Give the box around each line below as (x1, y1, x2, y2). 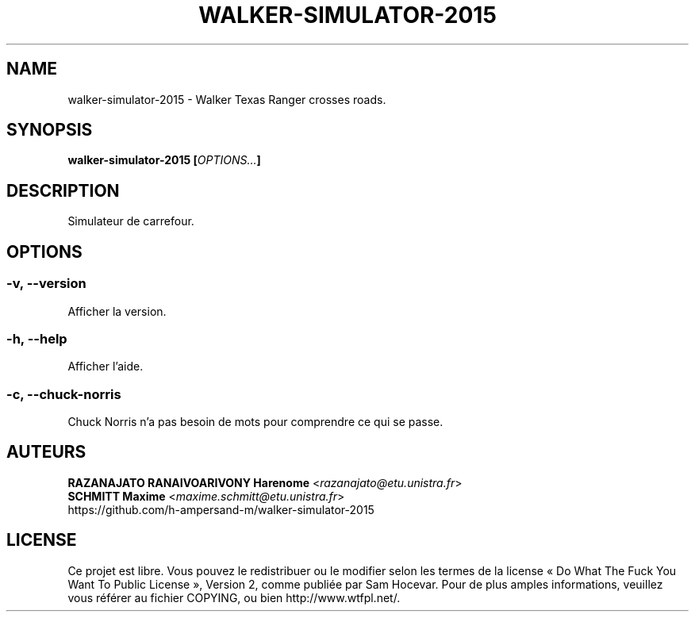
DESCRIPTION (6, 180, 120, 201)
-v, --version (6, 275, 86, 292)
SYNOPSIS (6, 120, 93, 140)
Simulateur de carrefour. (67, 214, 194, 228)
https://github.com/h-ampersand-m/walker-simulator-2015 (67, 502, 374, 516)
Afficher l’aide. (67, 359, 144, 374)
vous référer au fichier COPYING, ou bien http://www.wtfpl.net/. (67, 590, 401, 605)
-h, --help (6, 330, 67, 347)
